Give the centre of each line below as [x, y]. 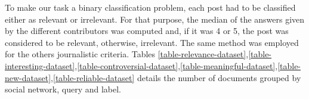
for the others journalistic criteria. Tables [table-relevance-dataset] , [127, 54]
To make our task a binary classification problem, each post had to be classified [150, 7]
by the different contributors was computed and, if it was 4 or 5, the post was [147, 31]
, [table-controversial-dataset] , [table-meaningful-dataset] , [176, 65]
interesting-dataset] [40, 65]
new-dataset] [28, 77]
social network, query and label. [63, 89]
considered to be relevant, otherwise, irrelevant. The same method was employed [152, 42]
